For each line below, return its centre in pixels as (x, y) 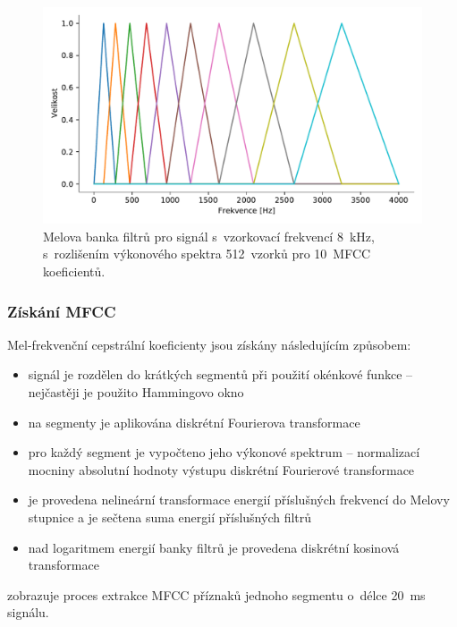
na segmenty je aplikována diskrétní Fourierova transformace (194, 422)
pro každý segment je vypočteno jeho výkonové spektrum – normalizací (224, 452)
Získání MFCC (62, 311)
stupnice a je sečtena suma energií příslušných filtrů (170, 517)
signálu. (28, 612)
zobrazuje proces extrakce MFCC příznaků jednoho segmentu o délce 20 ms (216, 594)
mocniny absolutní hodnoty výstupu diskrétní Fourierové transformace (221, 469)
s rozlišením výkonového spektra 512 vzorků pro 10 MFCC (207, 254)
